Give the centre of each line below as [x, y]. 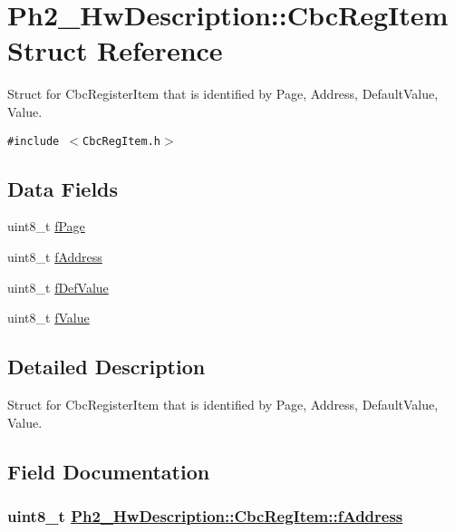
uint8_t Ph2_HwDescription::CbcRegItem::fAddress [205, 515]
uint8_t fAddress [55, 256]
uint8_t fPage [46, 226]
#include [34, 141]
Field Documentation [109, 471]
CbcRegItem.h [121, 141]
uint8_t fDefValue [58, 287]
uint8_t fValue [48, 318]
